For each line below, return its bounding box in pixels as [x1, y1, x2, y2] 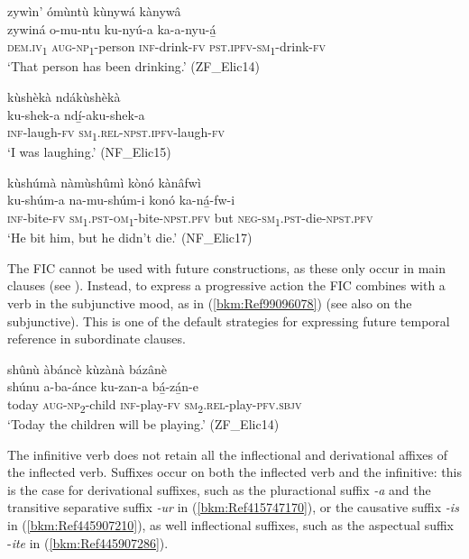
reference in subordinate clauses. [7, 329, 186, 348]
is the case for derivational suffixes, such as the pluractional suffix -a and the [7, 480, 431, 499]
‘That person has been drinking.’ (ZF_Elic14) [7, 57, 260, 76]
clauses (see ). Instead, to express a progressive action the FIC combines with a [7, 276, 446, 295]
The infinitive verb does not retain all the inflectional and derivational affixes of [7, 444, 447, 463]
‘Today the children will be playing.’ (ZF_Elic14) [7, 415, 280, 433]
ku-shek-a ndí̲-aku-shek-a [7, 105, 145, 124]
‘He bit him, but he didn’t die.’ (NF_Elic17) [7, 228, 253, 247]
